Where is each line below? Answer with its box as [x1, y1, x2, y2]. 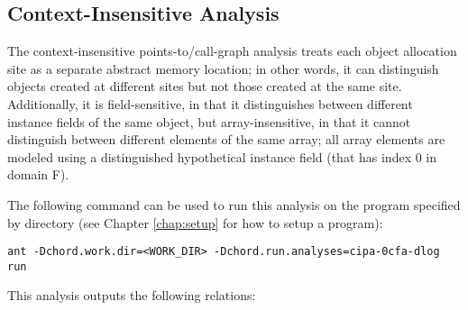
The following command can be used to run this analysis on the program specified [7, 195, 461, 214]
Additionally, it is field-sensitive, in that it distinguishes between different [7, 94, 413, 113]
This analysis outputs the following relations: [7, 286, 256, 305]
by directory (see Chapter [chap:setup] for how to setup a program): [7, 213, 383, 232]
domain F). [7, 165, 69, 184]
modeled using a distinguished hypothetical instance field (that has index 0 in [7, 147, 437, 166]
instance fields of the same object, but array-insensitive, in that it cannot [7, 112, 411, 131]
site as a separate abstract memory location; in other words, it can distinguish [7, 59, 439, 77]
